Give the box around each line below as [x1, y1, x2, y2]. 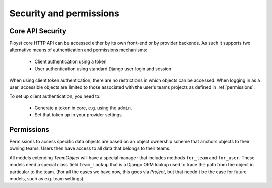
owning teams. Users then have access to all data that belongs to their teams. [9, 145, 171, 151]
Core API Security [9, 27, 66, 35]
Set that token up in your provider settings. [34, 112, 123, 118]
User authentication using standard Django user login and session [34, 66, 171, 72]
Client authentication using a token [34, 58, 107, 65]
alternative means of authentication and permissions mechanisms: [9, 47, 147, 53]
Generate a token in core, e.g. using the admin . [34, 105, 133, 111]
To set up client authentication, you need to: [9, 93, 101, 99]
